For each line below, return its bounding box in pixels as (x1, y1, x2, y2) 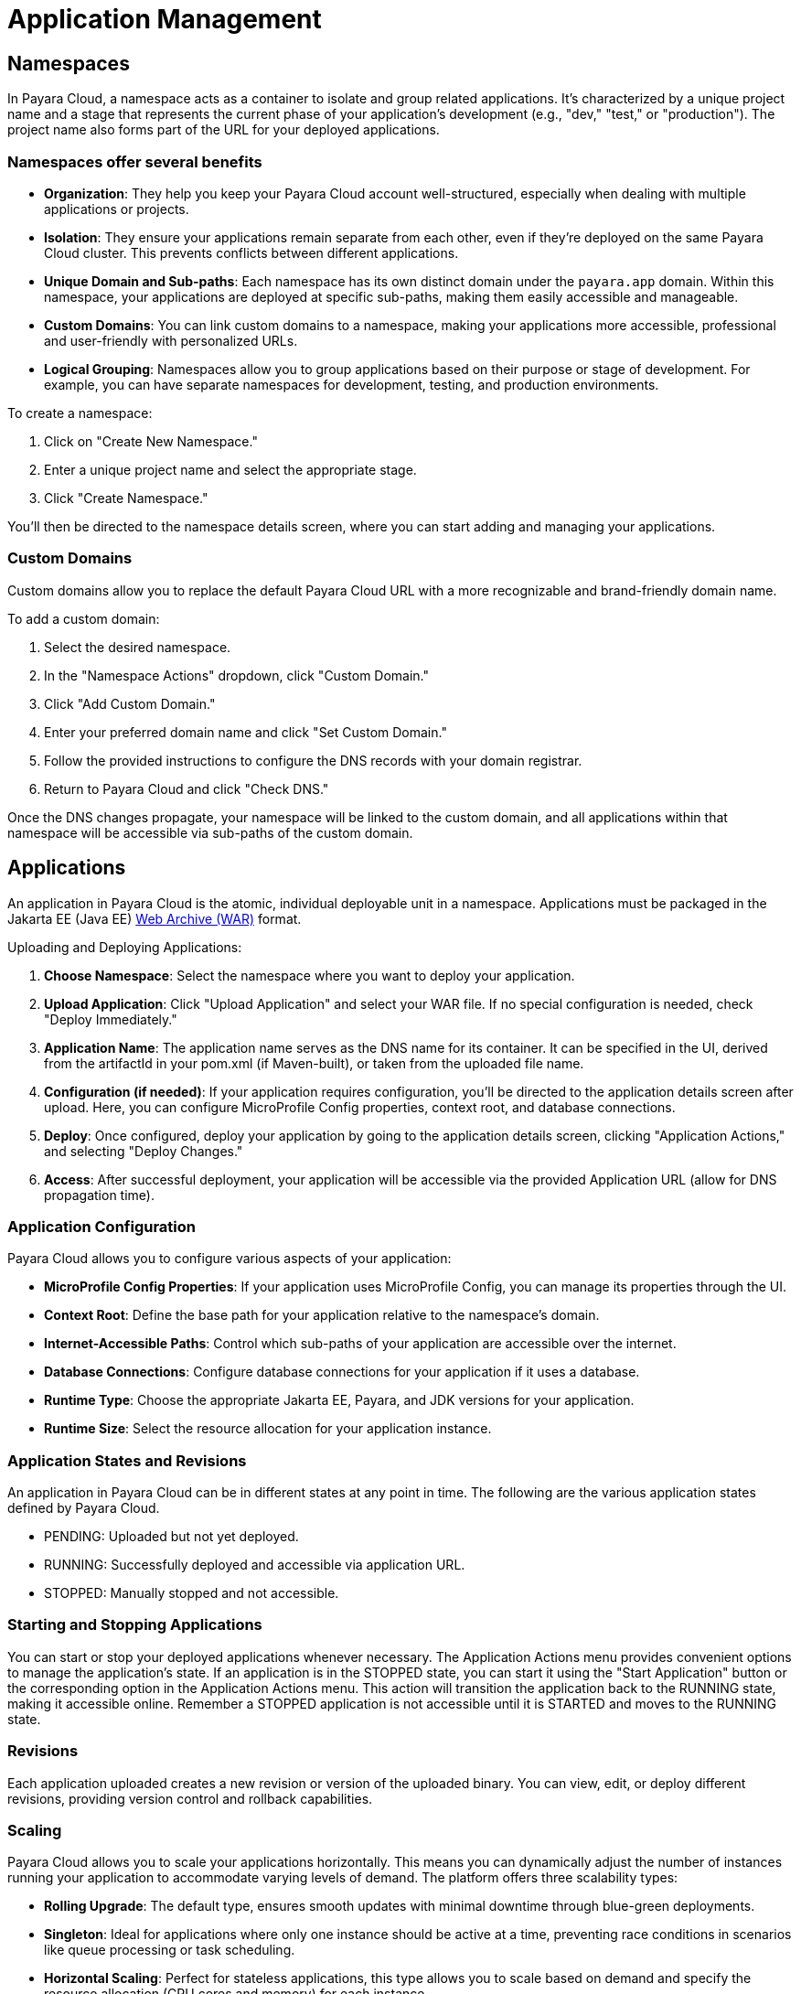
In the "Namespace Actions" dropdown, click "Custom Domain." (44, 667, 430, 683)
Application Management (7, 4, 322, 35)
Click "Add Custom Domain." (44, 695, 216, 712)
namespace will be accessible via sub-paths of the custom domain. (7, 824, 413, 841)
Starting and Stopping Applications (7, 1615, 262, 1635)
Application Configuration (7, 1217, 197, 1236)
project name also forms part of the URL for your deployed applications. (7, 122, 440, 138)
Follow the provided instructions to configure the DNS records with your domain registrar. (44, 752, 582, 768)
